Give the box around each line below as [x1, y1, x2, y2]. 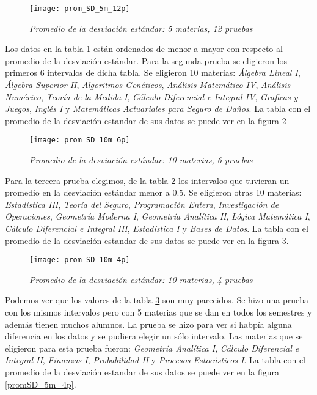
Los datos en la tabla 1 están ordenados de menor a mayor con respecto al [5, 42, 283, 55]
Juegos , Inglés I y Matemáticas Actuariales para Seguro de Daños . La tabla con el [5, 102, 311, 115]
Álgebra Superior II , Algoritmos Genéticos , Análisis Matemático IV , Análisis [5, 78, 291, 91]
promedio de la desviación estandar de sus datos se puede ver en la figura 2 [5, 114, 286, 127]
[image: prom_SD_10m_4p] [29, 256, 130, 265]
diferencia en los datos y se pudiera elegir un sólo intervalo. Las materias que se [5, 330, 303, 342]
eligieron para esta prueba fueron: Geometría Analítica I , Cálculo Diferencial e [5, 341, 299, 354]
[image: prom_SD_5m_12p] [29, 4, 130, 13]
